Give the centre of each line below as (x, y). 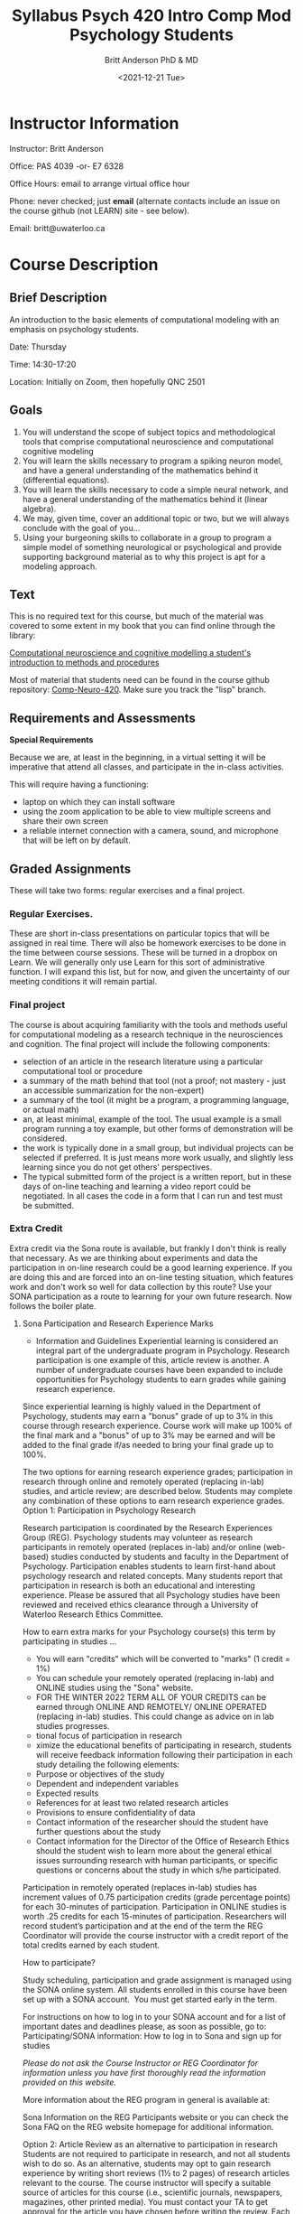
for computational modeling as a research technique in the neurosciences (147, 1034)
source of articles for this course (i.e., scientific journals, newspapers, (152, 2192)
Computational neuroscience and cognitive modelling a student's (130, 653)
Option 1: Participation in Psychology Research (109, 1510)
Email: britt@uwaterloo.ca (57, 228)
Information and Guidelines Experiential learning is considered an (157, 1341)
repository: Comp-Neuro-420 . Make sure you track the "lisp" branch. (138, 690)
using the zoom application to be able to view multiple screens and (147, 812)
